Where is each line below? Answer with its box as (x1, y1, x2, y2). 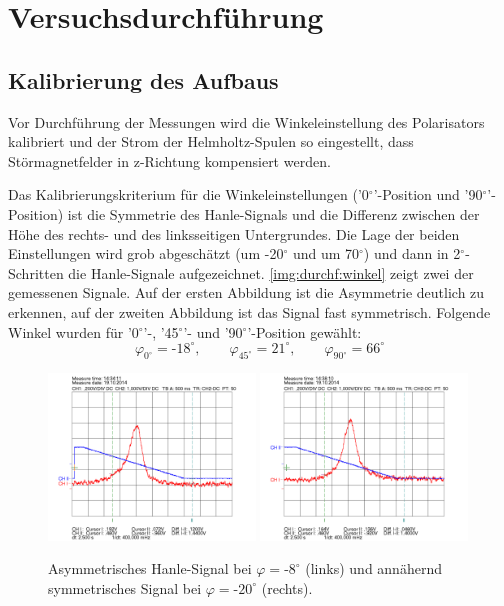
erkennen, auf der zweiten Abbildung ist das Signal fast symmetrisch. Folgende (8, 301, 491, 322)
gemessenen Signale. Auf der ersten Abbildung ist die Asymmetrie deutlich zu (8, 282, 485, 303)
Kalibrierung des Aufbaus (8, 64, 279, 95)
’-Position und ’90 (373, 184, 483, 205)
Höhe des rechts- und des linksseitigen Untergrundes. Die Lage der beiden (8, 223, 460, 244)
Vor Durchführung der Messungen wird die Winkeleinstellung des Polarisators (8, 111, 485, 132)
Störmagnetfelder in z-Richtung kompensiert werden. (8, 150, 331, 171)
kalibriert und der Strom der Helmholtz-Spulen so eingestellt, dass (8, 131, 414, 152)
